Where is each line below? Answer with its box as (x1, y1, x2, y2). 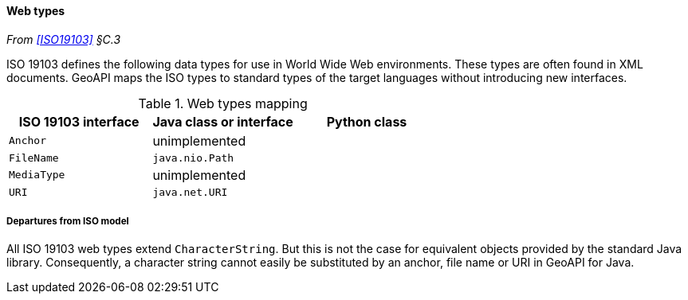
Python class (326, 113, 407, 130)
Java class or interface (152, 113, 293, 130)
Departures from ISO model (6, 216, 129, 227)
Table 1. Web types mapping (138, 95, 308, 111)
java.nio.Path (152, 151, 234, 164)
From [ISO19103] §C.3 (6, 32, 121, 46)
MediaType (9, 169, 65, 181)
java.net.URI (152, 185, 228, 198)
